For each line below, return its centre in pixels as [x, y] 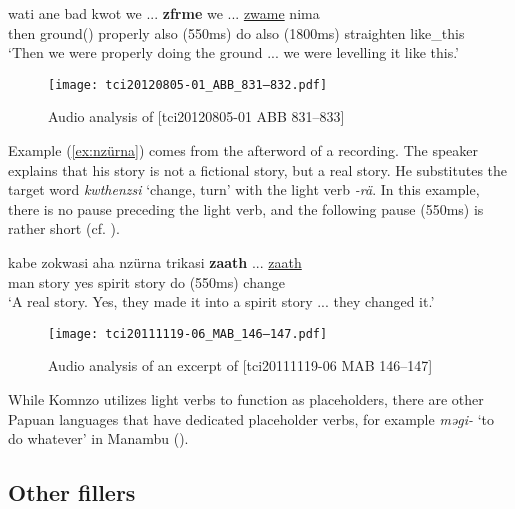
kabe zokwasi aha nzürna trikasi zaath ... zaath [155, 262]
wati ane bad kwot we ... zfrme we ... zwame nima [164, 13]
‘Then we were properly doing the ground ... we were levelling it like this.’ [233, 52]
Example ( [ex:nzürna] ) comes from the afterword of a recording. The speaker [243, 150]
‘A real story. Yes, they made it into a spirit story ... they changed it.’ [221, 301]
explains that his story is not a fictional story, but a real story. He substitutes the [258, 169]
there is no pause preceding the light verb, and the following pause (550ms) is [246, 208]
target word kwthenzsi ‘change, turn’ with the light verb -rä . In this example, [244, 189]
